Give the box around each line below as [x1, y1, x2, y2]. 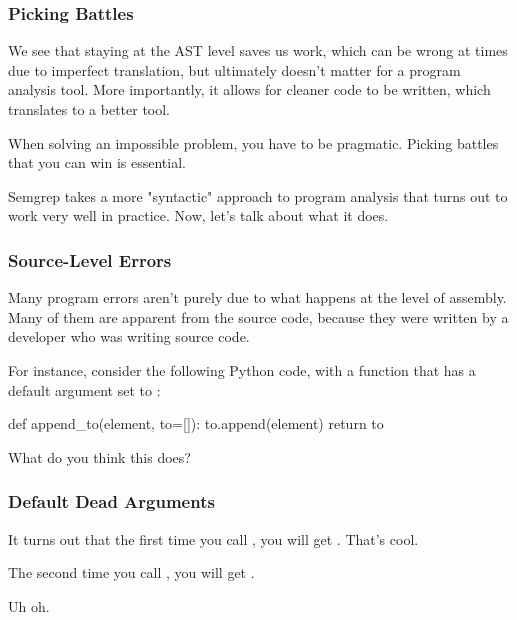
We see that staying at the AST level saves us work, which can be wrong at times [8, 40, 508, 61]
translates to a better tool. [8, 99, 171, 119]
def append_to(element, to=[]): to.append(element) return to [8, 413, 384, 434]
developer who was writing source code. [8, 326, 250, 347]
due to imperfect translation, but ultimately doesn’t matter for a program [8, 59, 461, 80]
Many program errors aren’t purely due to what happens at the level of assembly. [8, 287, 507, 308]
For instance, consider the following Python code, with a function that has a [8, 359, 476, 380]
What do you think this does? [8, 446, 191, 467]
